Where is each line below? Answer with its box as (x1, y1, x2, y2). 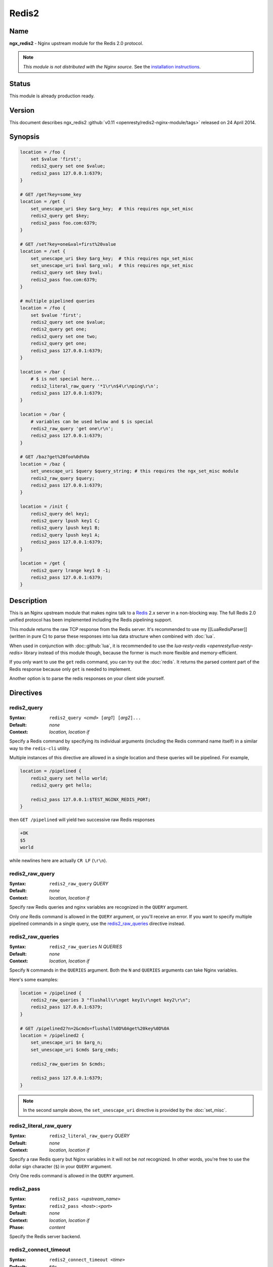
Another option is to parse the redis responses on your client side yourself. (9, 676, 165, 682)
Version (9, 106, 35, 115)
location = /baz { (20, 461, 66, 467)
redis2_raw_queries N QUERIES (49, 944, 122, 950)
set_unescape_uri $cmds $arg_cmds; (30, 1047, 119, 1053)
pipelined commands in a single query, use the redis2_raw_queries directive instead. (9, 920, 186, 926)
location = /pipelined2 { (20, 1033, 84, 1038)
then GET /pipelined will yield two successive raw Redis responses (9, 816, 155, 823)
